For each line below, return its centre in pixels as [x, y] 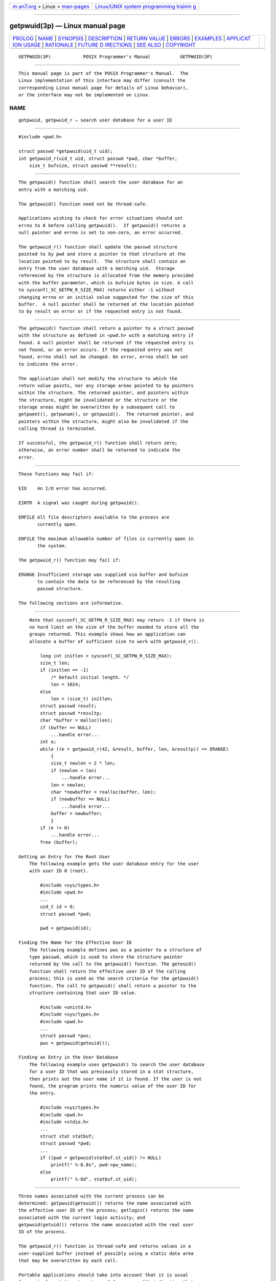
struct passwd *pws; [66, 1036]
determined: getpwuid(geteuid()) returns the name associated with [105, 1203]
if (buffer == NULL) [66, 727]
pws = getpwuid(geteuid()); [75, 1043]
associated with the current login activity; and [82, 1217]
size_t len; [55, 663]
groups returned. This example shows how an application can [107, 634]
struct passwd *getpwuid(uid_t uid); [66, 151]
